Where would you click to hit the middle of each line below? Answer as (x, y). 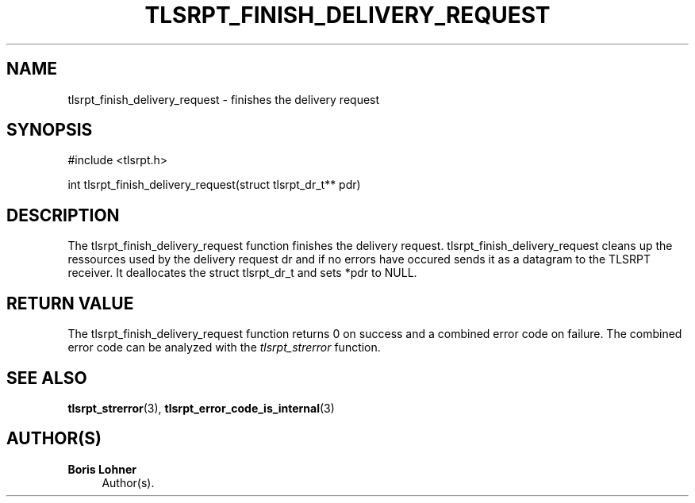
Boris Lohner (102, 469)
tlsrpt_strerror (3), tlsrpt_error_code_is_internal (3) (201, 408)
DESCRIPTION (63, 215)
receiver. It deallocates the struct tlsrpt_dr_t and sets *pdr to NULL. (242, 273)
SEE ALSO (47, 378)
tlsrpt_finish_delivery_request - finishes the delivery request (224, 99)
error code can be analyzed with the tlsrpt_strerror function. (224, 347)
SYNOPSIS (50, 130)
